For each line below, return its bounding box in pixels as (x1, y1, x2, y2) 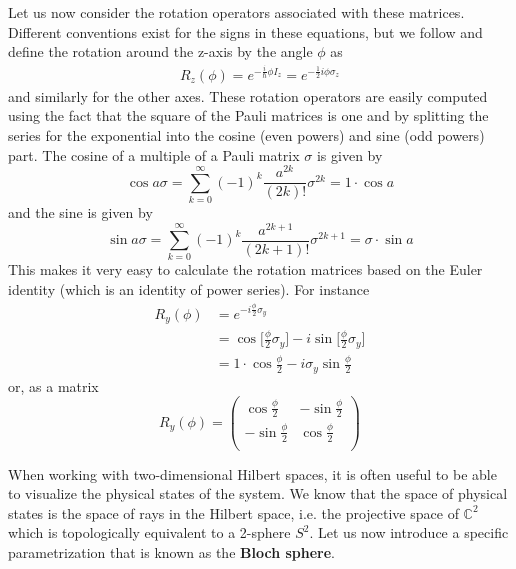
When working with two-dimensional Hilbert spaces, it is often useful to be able (8, 463, 497, 484)
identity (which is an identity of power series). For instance (8, 279, 370, 300)
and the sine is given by (8, 202, 153, 222)
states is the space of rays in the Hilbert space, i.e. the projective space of (8, 502, 459, 523)
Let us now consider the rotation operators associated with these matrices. (8, 2, 465, 22)
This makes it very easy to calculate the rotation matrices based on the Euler (8, 259, 483, 280)
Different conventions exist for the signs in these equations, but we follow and (8, 21, 483, 42)
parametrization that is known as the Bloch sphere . (8, 542, 335, 563)
